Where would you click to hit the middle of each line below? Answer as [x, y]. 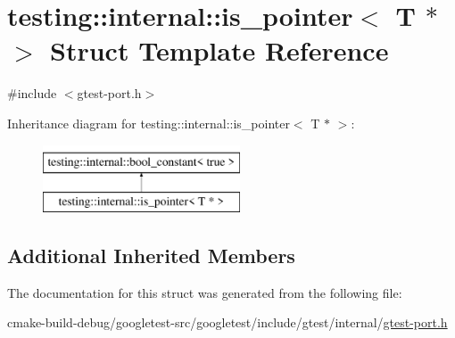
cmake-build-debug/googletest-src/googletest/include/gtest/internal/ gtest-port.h [227, 322]
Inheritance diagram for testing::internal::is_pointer [149, 123]
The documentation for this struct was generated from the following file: [205, 292]
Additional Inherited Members [151, 256]
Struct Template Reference [219, 50]
